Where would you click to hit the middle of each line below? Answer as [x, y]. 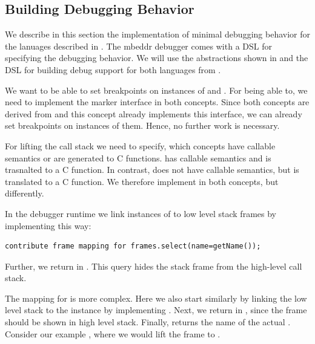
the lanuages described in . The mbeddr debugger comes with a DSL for [138, 46]
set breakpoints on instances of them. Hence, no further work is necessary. [142, 125]
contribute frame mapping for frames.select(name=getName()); [133, 246]
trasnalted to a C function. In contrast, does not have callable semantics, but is [152, 170]
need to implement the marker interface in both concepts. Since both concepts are [157, 102]
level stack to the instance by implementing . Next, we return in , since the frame [156, 310]
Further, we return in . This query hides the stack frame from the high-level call [154, 266]
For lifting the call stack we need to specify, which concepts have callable [140, 145]
